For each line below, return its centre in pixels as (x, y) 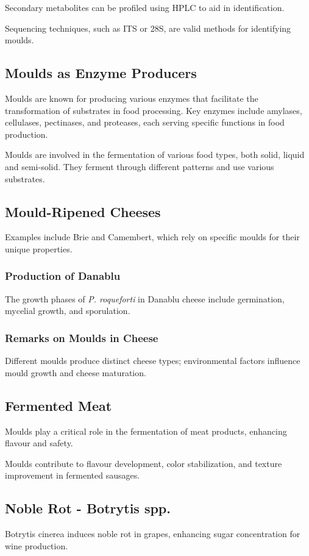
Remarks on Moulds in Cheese (82, 337)
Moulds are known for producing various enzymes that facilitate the (132, 98)
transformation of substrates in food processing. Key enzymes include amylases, (154, 110)
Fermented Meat (59, 405)
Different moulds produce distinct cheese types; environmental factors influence (153, 361)
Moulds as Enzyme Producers (101, 73)
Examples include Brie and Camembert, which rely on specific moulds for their (152, 237)
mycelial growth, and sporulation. (68, 311)
